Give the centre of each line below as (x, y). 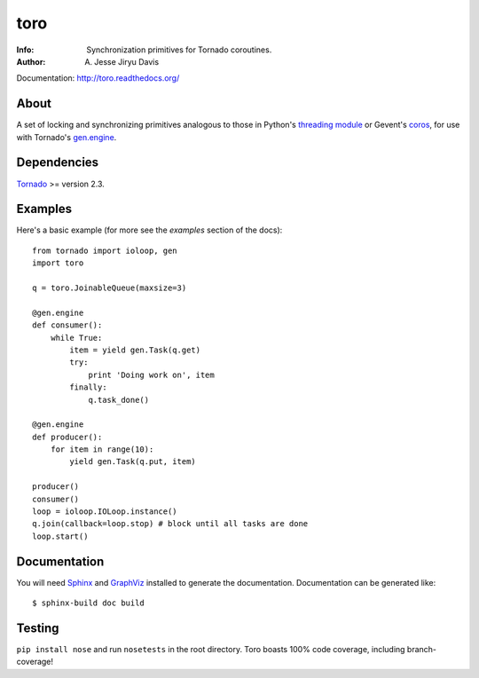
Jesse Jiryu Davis (127, 61)
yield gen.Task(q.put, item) (133, 462)
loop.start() (60, 536)
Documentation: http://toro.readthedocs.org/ (98, 78)
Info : (25, 50)
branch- (422, 650)
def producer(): (67, 437)
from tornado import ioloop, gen (105, 250)
